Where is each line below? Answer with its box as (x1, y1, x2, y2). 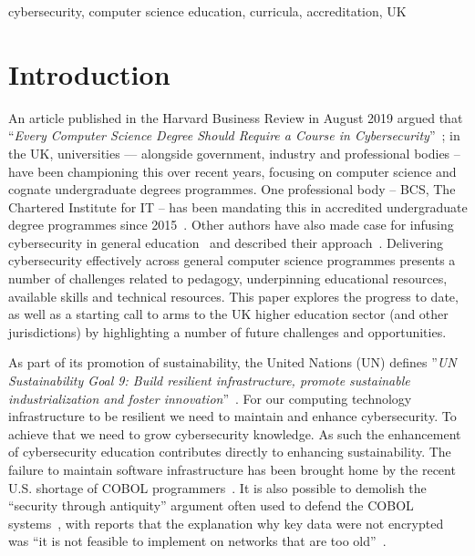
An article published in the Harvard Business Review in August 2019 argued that (8, 108, 463, 127)
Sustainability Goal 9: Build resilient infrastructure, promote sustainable (8, 371, 410, 390)
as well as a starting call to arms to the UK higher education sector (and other (8, 304, 449, 324)
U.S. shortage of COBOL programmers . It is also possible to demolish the (8, 478, 427, 497)
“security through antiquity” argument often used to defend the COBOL (8, 496, 414, 515)
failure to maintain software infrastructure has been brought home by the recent (8, 460, 456, 479)
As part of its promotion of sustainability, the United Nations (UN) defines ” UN (8, 353, 457, 372)
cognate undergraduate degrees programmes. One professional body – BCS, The (8, 180, 456, 199)
